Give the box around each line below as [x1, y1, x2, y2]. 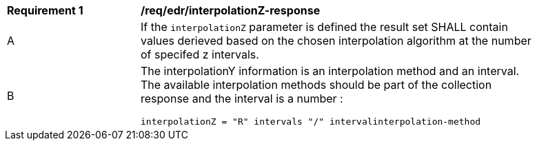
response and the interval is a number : [141, 92, 343, 105]
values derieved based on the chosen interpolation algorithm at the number [141, 34, 531, 48]
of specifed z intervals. [141, 48, 259, 61]
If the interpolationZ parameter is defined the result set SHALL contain [141, 20, 508, 34]
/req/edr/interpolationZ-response [141, 3, 321, 17]
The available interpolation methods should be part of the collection [141, 78, 492, 92]
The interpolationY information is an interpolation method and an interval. [141, 64, 520, 78]
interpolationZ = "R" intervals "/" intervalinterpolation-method [141, 116, 481, 127]
